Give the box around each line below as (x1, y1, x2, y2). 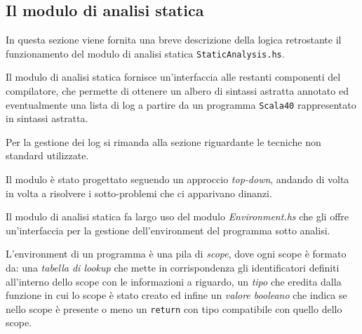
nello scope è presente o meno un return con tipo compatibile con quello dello (6, 301, 342, 316)
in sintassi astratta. (6, 111, 88, 126)
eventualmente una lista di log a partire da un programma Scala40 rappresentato (6, 97, 356, 112)
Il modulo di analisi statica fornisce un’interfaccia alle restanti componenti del (6, 69, 341, 84)
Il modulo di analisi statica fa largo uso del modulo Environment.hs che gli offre (6, 209, 349, 224)
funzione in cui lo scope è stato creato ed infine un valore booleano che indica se (6, 288, 347, 302)
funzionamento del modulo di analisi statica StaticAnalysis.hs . (6, 46, 285, 60)
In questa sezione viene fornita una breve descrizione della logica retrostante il (6, 32, 342, 47)
